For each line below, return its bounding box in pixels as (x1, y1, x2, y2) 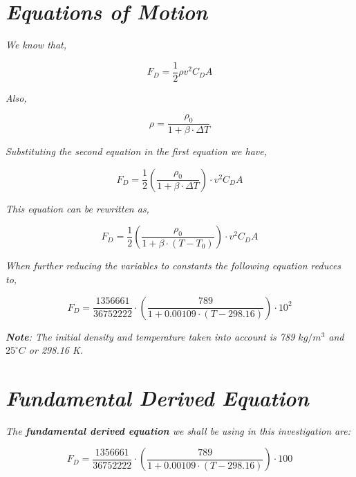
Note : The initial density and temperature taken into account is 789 (6, 329, 295, 343)
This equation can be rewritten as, (6, 201, 149, 215)
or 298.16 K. (28, 343, 84, 357)
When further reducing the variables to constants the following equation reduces (6, 258, 341, 273)
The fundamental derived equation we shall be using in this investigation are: (6, 423, 351, 438)
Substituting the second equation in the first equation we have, (6, 144, 268, 159)
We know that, (6, 37, 67, 52)
